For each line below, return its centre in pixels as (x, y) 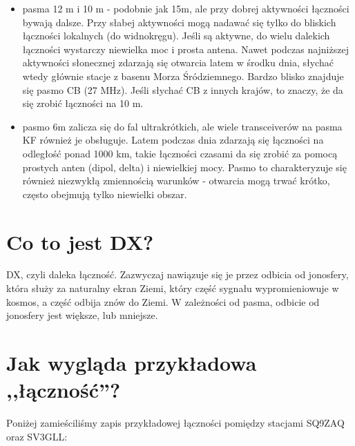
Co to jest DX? (80, 241)
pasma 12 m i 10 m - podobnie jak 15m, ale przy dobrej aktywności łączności (186, 8)
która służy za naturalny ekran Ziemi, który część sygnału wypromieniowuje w (173, 288)
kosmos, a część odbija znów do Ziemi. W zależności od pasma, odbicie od (163, 301)
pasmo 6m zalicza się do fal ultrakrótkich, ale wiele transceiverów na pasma (182, 126)
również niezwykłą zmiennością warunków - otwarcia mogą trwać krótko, (176, 181)
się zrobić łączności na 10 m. (83, 103)
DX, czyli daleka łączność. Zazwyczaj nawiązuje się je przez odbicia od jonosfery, (177, 274)
